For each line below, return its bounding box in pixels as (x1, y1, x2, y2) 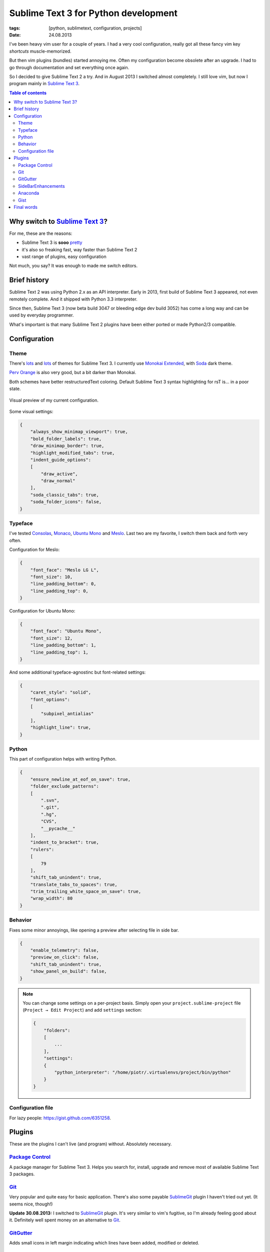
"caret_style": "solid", (30, 690, 91, 696)
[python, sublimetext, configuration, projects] (48, 25, 142, 31)
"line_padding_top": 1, (30, 649, 88, 655)
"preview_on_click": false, (30, 955, 99, 960)
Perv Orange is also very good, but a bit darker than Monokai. (9, 370, 136, 376)
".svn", (40, 798, 60, 803)
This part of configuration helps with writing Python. (9, 756, 117, 762)
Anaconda (18, 190, 39, 196)
